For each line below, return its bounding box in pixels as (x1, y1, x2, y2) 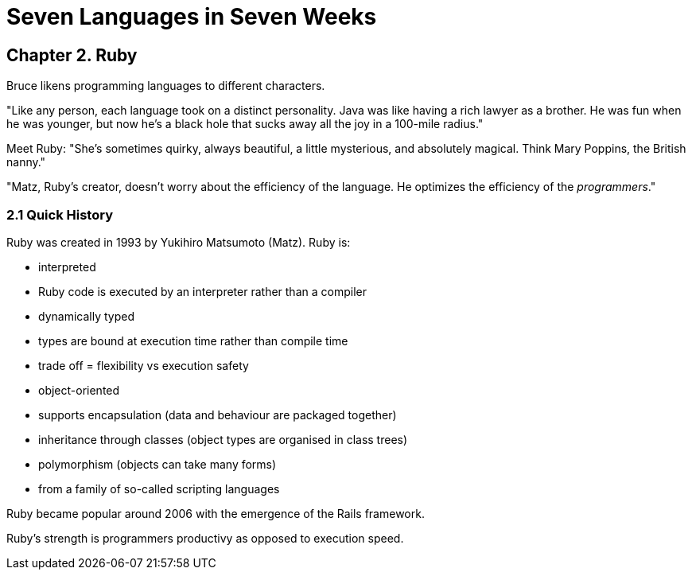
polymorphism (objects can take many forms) (38, 457, 277, 471)
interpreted (38, 259, 96, 274)
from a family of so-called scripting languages (38, 481, 280, 496)
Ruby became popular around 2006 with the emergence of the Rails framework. (6, 506, 425, 520)
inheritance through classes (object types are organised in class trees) (38, 432, 408, 446)
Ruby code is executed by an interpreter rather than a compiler (38, 284, 367, 298)
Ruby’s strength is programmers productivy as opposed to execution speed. (6, 531, 404, 545)
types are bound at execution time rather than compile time (38, 333, 348, 348)
